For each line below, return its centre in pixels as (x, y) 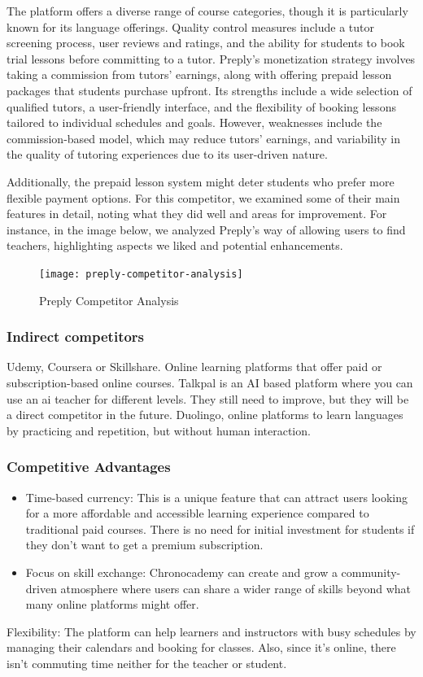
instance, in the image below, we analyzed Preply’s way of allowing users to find (206, 229)
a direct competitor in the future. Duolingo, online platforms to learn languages (205, 415)
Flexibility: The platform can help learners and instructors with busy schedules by (211, 631)
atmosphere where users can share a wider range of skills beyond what (236, 588)
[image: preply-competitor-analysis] (141, 274)
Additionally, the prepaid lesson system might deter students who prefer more (201, 181)
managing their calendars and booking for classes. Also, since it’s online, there (201, 647)
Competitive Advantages (89, 467)
